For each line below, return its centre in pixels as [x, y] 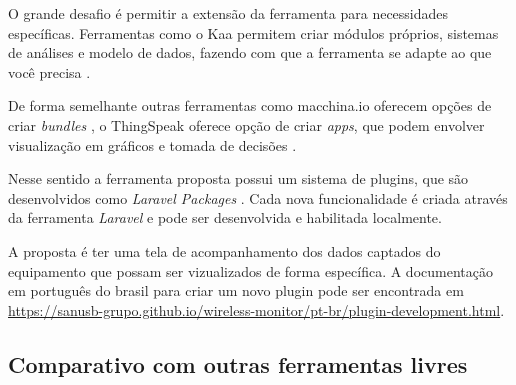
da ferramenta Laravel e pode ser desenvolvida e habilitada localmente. [225, 217]
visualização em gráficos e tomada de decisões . [152, 144]
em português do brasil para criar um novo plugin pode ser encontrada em [236, 290]
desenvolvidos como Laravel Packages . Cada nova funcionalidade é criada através [258, 197]
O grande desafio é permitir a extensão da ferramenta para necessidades [228, 13]
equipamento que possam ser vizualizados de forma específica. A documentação [250, 270]
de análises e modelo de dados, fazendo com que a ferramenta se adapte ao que [250, 52]
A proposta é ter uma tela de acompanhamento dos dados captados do [224, 250]
